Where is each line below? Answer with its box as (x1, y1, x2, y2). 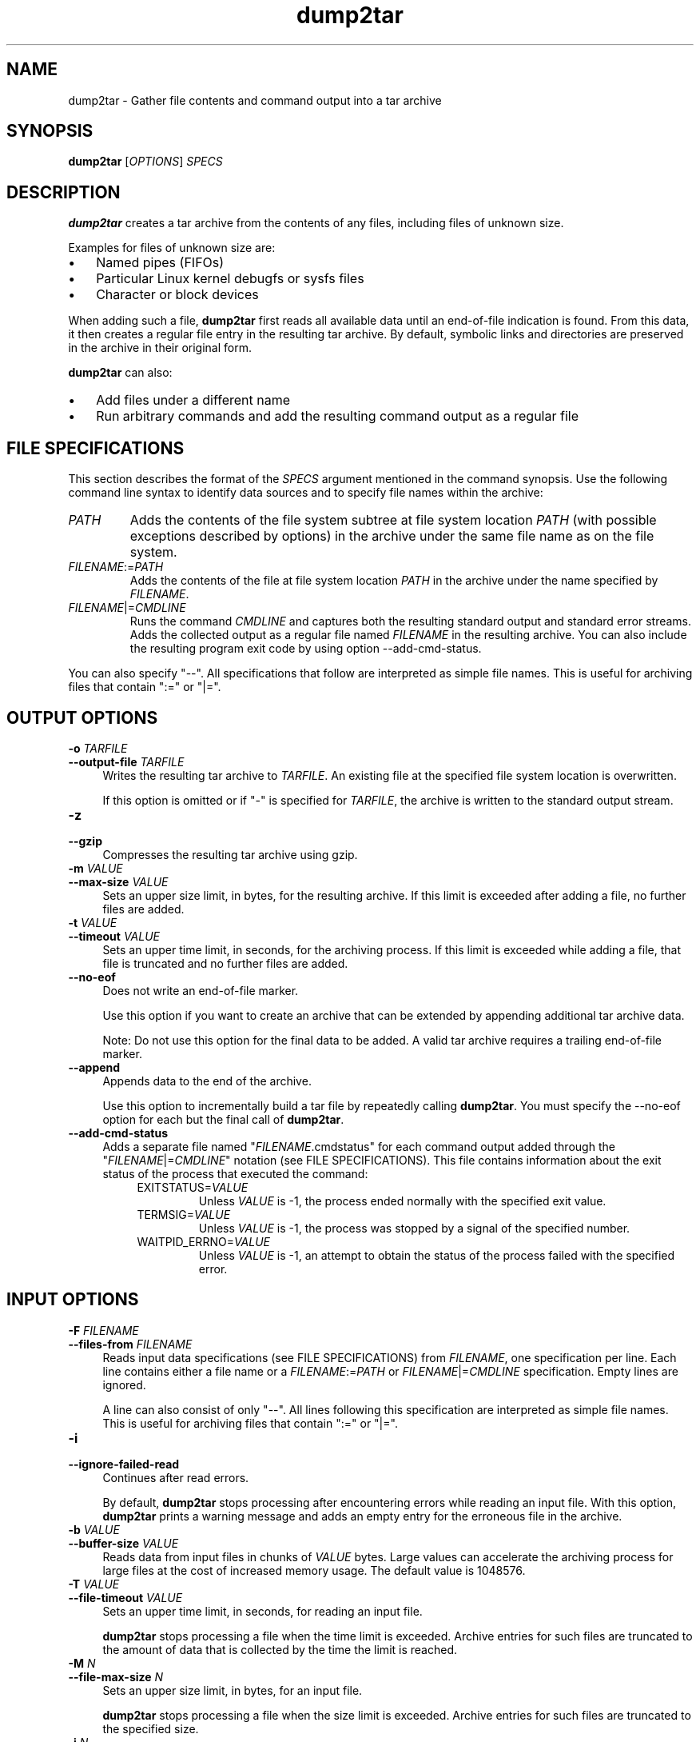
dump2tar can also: (68, 366, 173, 380)
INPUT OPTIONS (6, 1289, 139, 1310)
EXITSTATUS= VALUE (137, 1180, 249, 1194)
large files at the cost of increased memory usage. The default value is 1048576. (102, 1563, 526, 1577)
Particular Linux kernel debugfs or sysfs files (96, 270, 364, 287)
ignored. (102, 1377, 146, 1392)
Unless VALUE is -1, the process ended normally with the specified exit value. (198, 1193, 607, 1208)
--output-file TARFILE (68, 754, 185, 769)
